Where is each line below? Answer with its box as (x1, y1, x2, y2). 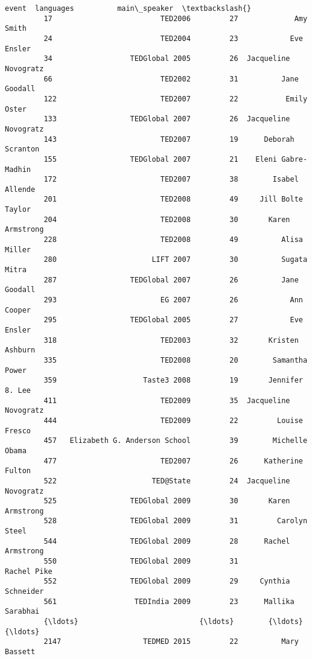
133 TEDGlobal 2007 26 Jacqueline (43, 115, 290, 124)
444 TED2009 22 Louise (43, 416, 303, 425)
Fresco (5, 426, 31, 435)
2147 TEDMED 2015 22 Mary (43, 637, 299, 646)
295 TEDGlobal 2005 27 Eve (43, 316, 303, 325)
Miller (5, 245, 31, 254)
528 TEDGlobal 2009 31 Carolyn (43, 517, 308, 526)
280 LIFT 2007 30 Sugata (43, 255, 308, 264)
